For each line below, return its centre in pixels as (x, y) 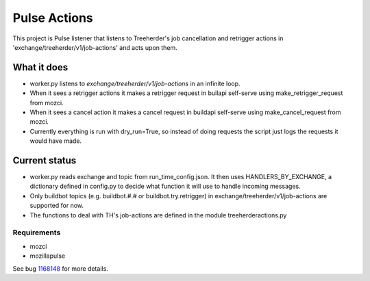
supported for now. (57, 206)
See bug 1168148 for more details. (61, 268)
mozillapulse (48, 256)
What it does (40, 67)
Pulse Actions (53, 18)
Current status (45, 160)
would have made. (56, 141)
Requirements (37, 232)
